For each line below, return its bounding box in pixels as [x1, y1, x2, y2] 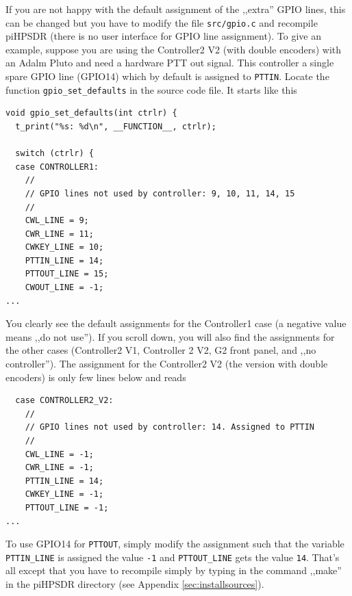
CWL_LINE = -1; [25, 449, 94, 459]
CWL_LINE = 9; [25, 216, 89, 226]
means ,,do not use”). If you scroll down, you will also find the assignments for [5, 329, 335, 344]
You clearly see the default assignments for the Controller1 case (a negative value [5, 316, 347, 331]
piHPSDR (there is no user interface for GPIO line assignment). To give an [5, 29, 322, 43]
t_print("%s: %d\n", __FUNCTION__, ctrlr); [15, 121, 216, 131]
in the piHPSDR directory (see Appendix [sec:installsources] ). [5, 577, 264, 591]
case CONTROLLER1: [15, 161, 99, 172]
